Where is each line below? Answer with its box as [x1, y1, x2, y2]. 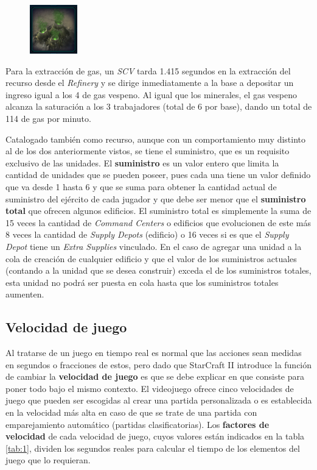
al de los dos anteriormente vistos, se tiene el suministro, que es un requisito [5, 144, 290, 157]
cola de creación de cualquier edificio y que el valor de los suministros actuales [5, 252, 297, 265]
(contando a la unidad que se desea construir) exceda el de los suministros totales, [5, 264, 312, 277]
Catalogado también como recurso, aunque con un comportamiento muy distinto [5, 132, 305, 145]
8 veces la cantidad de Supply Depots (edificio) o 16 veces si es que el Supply [5, 228, 289, 241]
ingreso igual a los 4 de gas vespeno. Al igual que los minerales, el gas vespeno [5, 88, 297, 101]
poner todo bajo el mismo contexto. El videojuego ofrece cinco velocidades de [5, 382, 294, 394]
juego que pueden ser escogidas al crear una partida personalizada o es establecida [5, 394, 312, 407]
